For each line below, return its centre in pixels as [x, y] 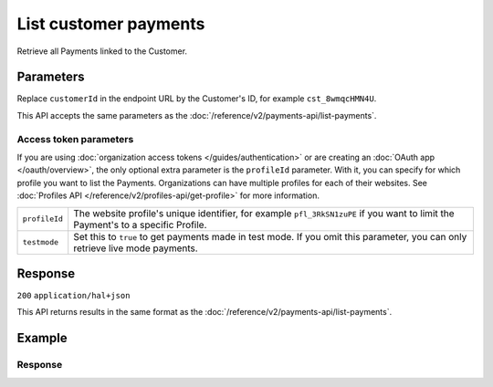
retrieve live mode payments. [136, 248]
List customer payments [111, 24]
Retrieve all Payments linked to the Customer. [102, 51]
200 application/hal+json [73, 296]
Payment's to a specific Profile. [140, 225]
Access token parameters [75, 139]
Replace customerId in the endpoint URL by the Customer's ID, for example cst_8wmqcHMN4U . [197, 99]
